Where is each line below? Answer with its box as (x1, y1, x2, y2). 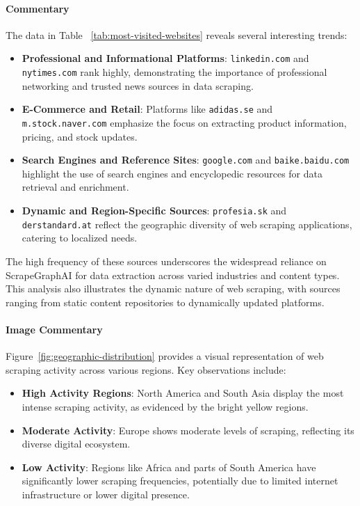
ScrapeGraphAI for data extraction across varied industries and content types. (6, 267, 340, 282)
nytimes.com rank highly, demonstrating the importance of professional (22, 65, 327, 79)
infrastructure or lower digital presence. (22, 487, 190, 501)
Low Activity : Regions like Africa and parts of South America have (22, 459, 316, 474)
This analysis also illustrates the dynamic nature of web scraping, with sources (6, 281, 341, 296)
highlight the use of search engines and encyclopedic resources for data (22, 166, 322, 180)
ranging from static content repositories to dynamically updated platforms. (6, 294, 325, 309)
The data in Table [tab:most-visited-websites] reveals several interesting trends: (6, 27, 347, 42)
